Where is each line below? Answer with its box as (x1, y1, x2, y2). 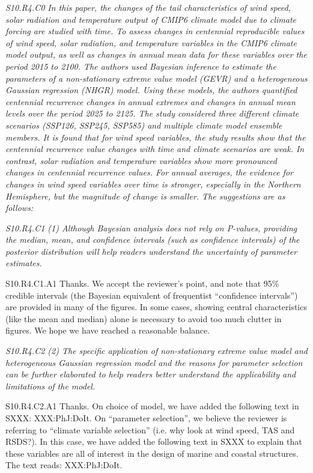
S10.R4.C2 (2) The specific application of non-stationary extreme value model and (5, 344, 308, 357)
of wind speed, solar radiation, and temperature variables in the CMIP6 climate (5, 36, 297, 49)
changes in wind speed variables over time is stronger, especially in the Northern (5, 177, 301, 190)
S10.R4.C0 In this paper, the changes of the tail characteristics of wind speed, (5, 1, 291, 13)
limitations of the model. (5, 379, 96, 392)
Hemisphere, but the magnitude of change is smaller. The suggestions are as (5, 189, 285, 202)
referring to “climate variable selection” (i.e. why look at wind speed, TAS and (5, 423, 295, 436)
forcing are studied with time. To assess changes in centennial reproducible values (5, 25, 305, 37)
